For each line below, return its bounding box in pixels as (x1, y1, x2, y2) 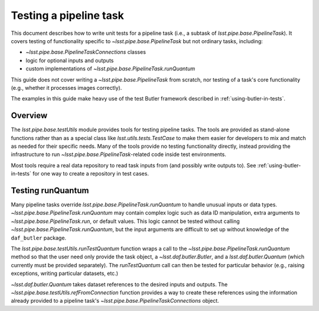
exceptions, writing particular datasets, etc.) (11, 270, 118, 277)
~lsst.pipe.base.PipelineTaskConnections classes (25, 48, 146, 56)
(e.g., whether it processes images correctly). (11, 84, 122, 91)
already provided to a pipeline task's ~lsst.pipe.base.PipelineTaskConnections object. (11, 297, 220, 304)
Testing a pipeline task (11, 9, 124, 22)
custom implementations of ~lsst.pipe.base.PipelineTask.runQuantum (25, 65, 196, 72)
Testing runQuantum (11, 185, 89, 195)
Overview (11, 111, 48, 121)
